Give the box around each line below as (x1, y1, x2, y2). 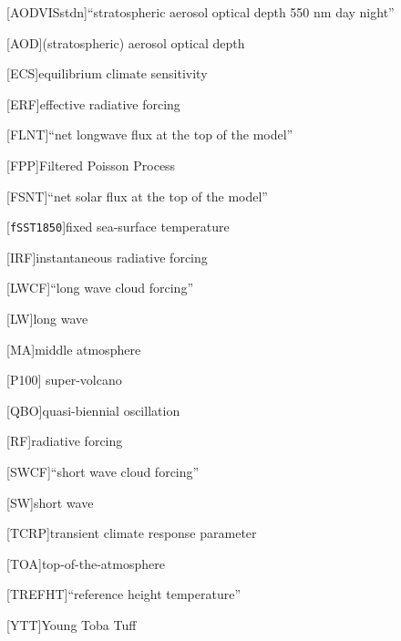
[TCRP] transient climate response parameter (6, 523, 257, 543)
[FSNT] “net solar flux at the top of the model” (6, 186, 268, 205)
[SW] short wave (6, 492, 94, 512)
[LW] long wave (6, 309, 88, 327)
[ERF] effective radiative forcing (6, 94, 180, 113)
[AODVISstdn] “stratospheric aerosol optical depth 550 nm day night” (6, 3, 395, 21)
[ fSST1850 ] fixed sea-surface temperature (6, 217, 230, 236)
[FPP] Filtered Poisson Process (6, 155, 176, 174)
